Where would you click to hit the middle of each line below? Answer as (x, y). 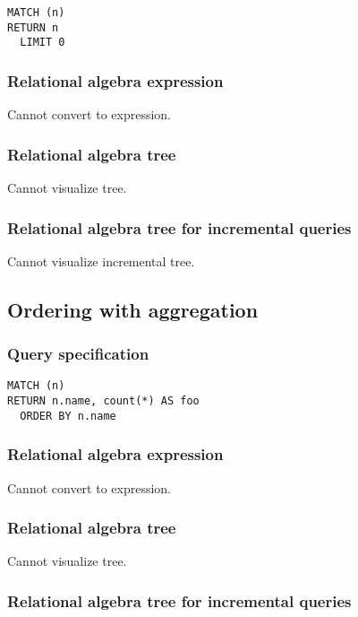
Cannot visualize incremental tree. (101, 261)
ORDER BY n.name (68, 416)
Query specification (78, 354)
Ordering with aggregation (133, 309)
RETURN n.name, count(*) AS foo (103, 401)
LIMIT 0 (43, 43)
